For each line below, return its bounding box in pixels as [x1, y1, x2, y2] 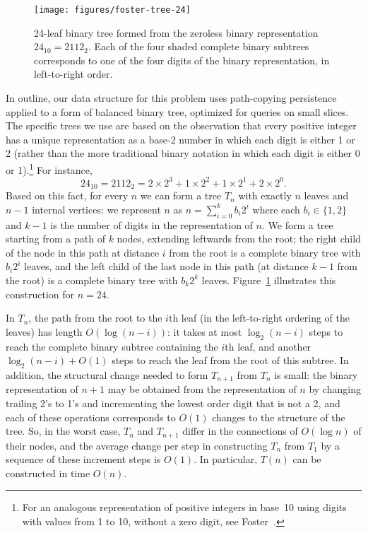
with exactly [238, 188, 292, 203]
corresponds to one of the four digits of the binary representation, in [34, 52, 330, 67]
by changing [309, 382, 361, 397]
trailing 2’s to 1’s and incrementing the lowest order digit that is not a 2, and [6, 395, 340, 410]
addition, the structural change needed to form [6, 367, 208, 382]
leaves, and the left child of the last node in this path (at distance [24, 259, 309, 274]
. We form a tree [261, 217, 333, 232]
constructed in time [6, 465, 90, 480]
